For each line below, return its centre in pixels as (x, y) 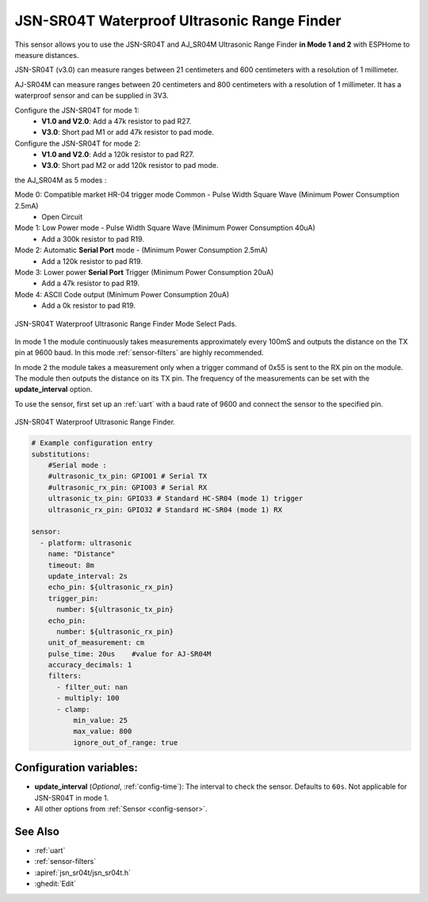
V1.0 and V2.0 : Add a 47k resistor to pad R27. (117, 121)
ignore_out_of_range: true (125, 742)
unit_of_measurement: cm (96, 643)
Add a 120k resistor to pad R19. (92, 261)
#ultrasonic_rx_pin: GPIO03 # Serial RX (128, 487)
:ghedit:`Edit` (55, 884)
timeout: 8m (71, 565)
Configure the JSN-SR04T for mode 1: (77, 110)
